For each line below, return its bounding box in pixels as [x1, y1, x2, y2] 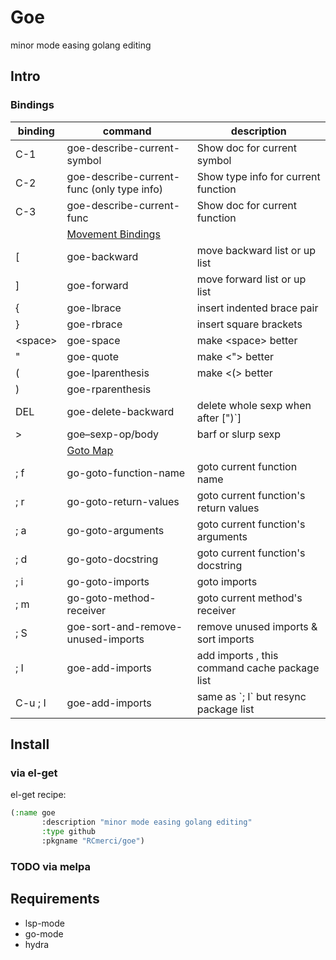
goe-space [66, 333, 121, 347]
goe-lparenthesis [66, 366, 150, 380]
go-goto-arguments [66, 523, 165, 537]
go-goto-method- [66, 591, 157, 605]
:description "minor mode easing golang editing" [41, 817, 253, 828]
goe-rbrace [66, 317, 123, 331]
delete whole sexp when [196, 398, 312, 412]
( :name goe [10, 808, 56, 818]
